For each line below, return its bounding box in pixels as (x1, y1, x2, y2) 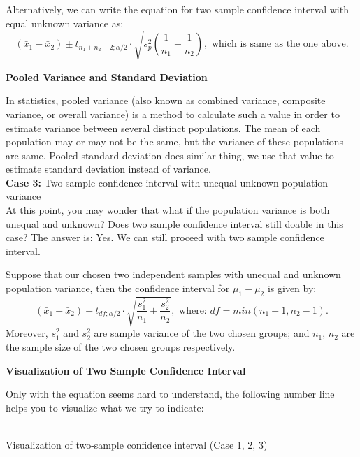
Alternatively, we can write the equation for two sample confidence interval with (6, 2, 349, 16)
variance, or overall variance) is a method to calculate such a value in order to (6, 106, 340, 121)
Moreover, (6, 326, 48, 340)
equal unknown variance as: (6, 15, 124, 30)
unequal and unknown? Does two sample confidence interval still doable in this (6, 216, 343, 231)
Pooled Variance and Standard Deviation (6, 69, 208, 84)
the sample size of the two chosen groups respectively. (6, 339, 236, 354)
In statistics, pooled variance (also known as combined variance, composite (6, 93, 326, 108)
